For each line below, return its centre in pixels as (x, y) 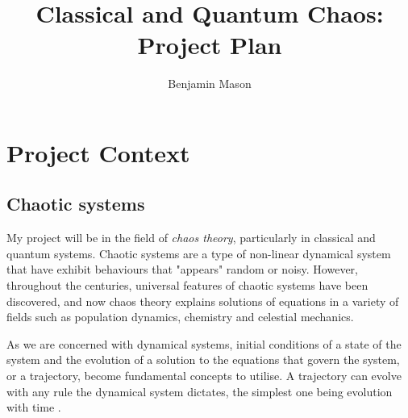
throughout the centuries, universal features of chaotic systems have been (187, 285)
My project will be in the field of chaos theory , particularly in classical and (191, 238)
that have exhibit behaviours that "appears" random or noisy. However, (182, 269)
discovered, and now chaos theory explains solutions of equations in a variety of (203, 301)
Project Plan (210, 45)
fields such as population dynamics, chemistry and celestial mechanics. (180, 317)
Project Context (98, 152)
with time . (34, 407)
